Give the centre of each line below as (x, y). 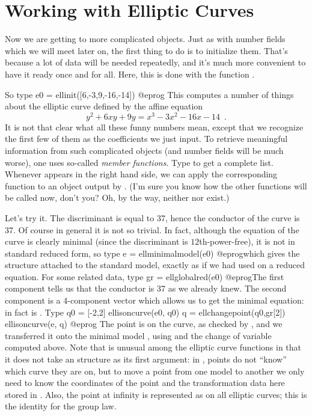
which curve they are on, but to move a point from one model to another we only (155, 371)
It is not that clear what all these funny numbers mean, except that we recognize (154, 127)
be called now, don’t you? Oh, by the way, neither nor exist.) (117, 197)
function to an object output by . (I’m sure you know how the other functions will (156, 185)
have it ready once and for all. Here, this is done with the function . (130, 74)
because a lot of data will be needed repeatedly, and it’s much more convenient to (155, 62)
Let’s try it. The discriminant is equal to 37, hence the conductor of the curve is (152, 217)
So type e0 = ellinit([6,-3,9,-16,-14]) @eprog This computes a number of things (149, 94)
